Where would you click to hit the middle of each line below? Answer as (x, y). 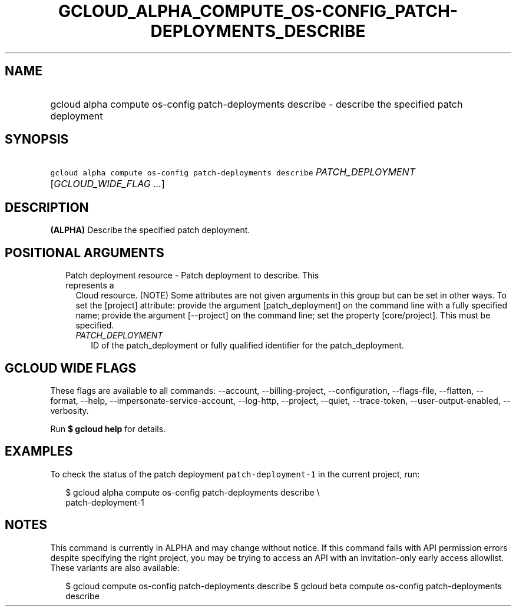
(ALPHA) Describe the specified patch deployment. (150, 230)
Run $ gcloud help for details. (108, 429)
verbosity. (70, 410)
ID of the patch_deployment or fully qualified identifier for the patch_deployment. (247, 346)
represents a (90, 285)
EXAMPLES (39, 451)
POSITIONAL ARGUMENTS (85, 253)
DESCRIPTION (47, 207)
